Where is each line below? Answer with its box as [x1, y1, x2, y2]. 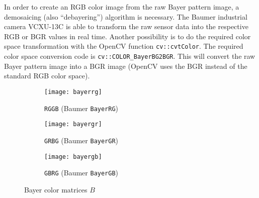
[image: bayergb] [44, 153, 102, 160]
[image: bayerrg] [44, 88, 102, 95]
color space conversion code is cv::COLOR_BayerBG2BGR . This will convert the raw [4, 51, 255, 61]
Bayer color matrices [24, 184, 88, 194]
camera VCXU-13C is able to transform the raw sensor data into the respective [4, 21, 248, 32]
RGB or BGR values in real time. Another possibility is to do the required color [4, 31, 251, 41]
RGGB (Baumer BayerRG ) [44, 103, 119, 113]
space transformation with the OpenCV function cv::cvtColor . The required [4, 41, 243, 51]
